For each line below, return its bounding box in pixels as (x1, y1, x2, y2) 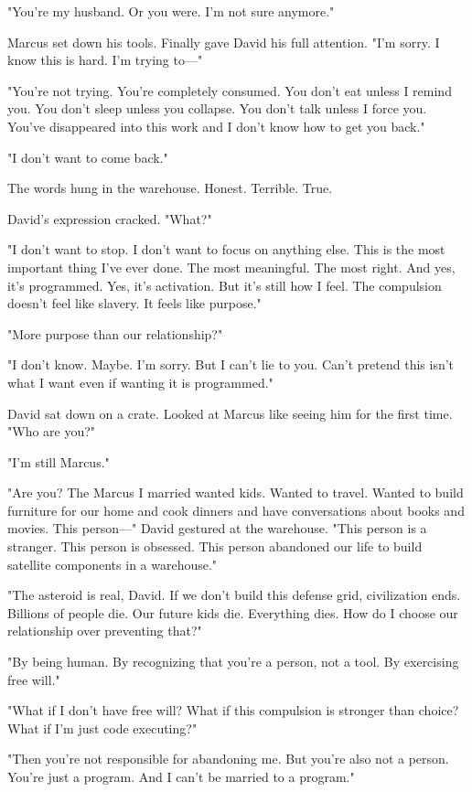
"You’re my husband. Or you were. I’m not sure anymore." (7, 2, 335, 20)
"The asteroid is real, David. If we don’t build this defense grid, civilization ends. (7, 585, 461, 605)
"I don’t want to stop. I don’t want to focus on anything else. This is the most (7, 240, 445, 259)
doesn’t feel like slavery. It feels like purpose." (7, 294, 262, 313)
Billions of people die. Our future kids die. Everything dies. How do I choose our (7, 603, 458, 622)
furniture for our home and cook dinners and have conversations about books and (7, 500, 465, 519)
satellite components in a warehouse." (7, 554, 218, 573)
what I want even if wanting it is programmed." (7, 372, 274, 391)
